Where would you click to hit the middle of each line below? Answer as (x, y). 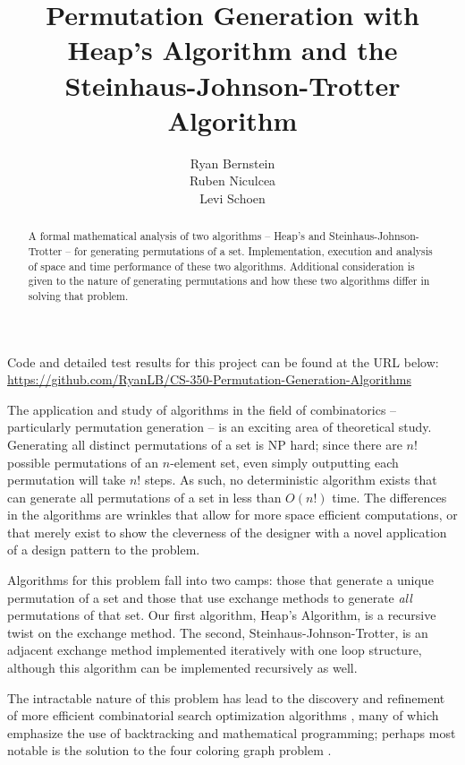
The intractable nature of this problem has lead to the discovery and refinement (226, 697)
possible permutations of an (83, 462)
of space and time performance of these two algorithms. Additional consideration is (221, 266)
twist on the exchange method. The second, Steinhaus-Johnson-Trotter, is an (218, 632)
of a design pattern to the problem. (104, 550)
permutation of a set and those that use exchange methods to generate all (210, 597)
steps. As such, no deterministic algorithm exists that (291, 480)
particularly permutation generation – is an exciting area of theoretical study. (220, 427)
